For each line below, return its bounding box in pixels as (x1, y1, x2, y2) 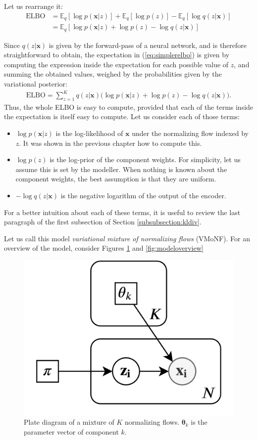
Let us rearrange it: (4, 1, 63, 11)
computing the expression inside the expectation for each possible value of (4, 59, 229, 69)
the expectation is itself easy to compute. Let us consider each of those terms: (4, 111, 240, 122)
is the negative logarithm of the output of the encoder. (60, 190, 226, 201)
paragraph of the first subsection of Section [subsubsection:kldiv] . (4, 217, 202, 227)
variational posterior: (4, 78, 67, 88)
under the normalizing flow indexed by (132, 128, 249, 138)
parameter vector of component (24, 427, 119, 437)
